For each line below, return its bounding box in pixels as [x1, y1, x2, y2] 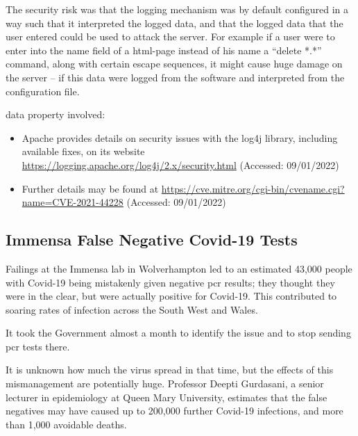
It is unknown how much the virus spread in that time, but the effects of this [6, 362, 334, 377]
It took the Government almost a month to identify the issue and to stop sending [6, 325, 351, 340]
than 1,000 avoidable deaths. [6, 417, 127, 431]
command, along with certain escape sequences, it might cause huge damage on [6, 56, 343, 71]
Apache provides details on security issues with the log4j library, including [22, 130, 338, 145]
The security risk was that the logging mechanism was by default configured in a [6, 2, 348, 16]
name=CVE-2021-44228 [22, 195, 123, 209]
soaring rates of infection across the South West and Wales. [6, 302, 258, 316]
